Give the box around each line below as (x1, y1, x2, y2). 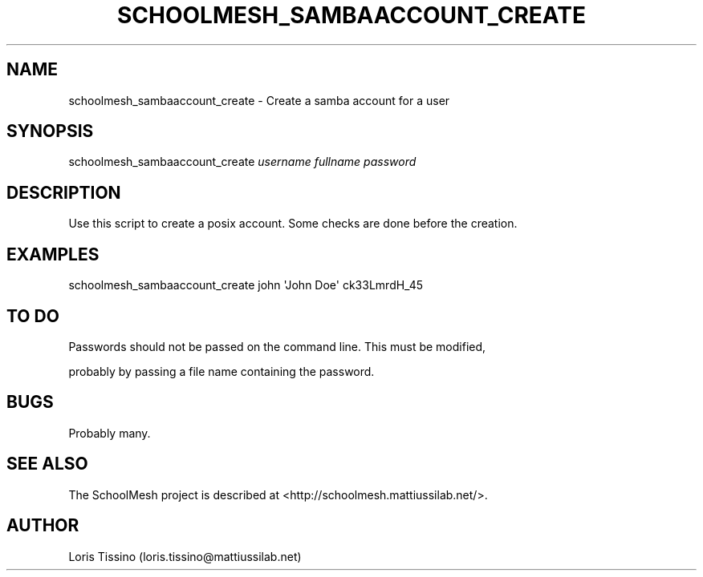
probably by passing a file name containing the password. (68, 364, 375, 378)
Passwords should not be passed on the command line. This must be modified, (68, 339, 486, 353)
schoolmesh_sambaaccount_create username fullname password (68, 155, 417, 169)
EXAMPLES (6, 244, 100, 264)
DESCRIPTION (6, 182, 121, 203)
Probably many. (68, 426, 151, 440)
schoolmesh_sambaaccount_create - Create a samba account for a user (68, 93, 450, 107)
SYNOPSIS (6, 121, 94, 142)
